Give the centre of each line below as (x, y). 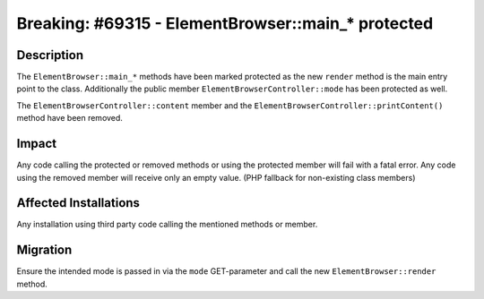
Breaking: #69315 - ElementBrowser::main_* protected (225, 23)
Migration (44, 250)
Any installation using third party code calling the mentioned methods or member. (167, 225)
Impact (37, 144)
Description (50, 55)
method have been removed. (69, 118)
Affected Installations (78, 203)
